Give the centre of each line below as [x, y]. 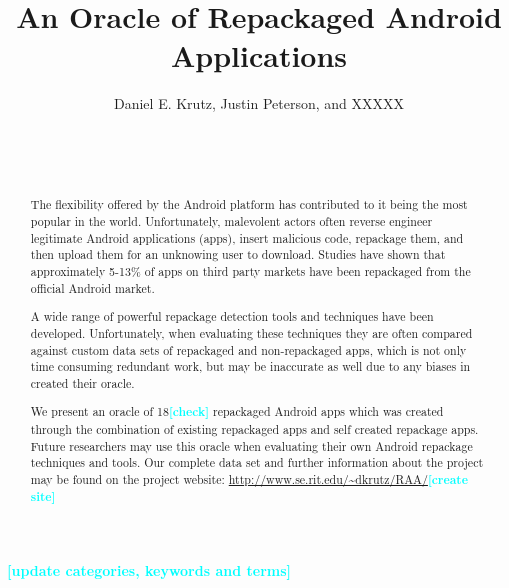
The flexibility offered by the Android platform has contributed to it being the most [249, 204]
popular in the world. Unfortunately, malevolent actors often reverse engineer [231, 221]
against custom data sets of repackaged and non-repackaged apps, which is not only [248, 349]
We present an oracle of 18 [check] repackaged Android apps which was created [237, 412]
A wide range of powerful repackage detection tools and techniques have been [232, 316]
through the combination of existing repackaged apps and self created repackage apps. [254, 429]
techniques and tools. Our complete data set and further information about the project [257, 462]
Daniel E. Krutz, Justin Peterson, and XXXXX [259, 103]
